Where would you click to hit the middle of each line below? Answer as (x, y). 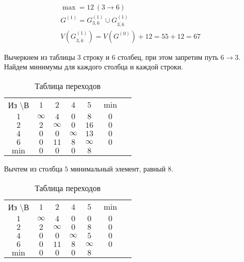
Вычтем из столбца (33, 169)
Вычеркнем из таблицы (40, 57)
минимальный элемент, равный (118, 169)
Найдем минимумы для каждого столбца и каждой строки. (94, 67)
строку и (96, 57)
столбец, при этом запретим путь (168, 57)
